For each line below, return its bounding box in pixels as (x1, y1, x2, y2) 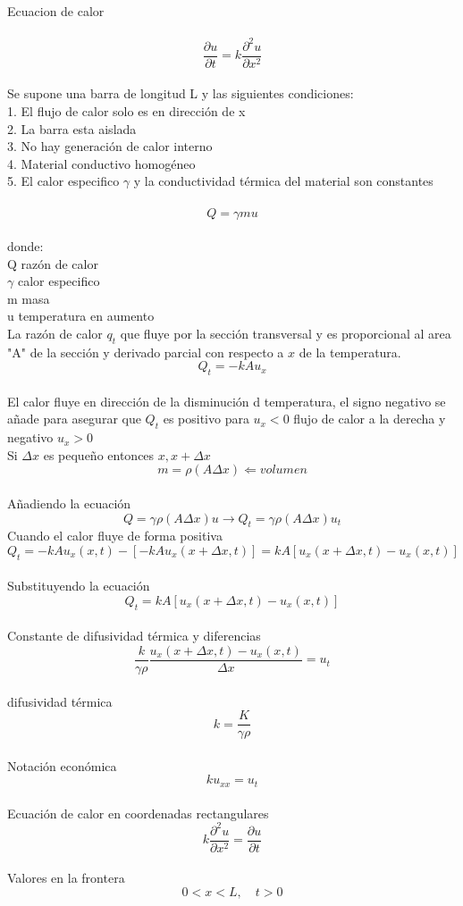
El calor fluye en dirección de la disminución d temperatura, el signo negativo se (7, 391, 446, 410)
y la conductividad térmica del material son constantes (133, 172, 434, 190)
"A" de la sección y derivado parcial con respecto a (7, 342, 284, 361)
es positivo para (163, 409, 249, 428)
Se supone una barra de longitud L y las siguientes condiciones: (7, 84, 354, 103)
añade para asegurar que (7, 409, 141, 428)
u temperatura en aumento (7, 306, 155, 325)
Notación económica (7, 756, 117, 775)
